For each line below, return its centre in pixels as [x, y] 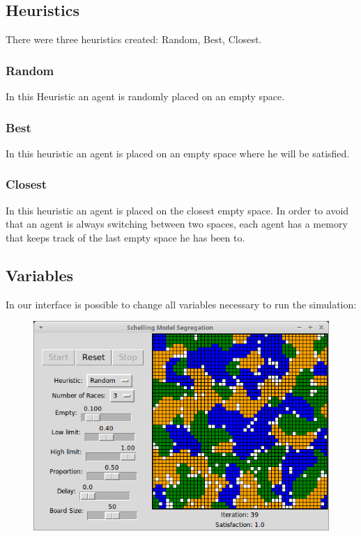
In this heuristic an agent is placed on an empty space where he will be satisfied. [178, 153]
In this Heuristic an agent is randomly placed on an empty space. [145, 96]
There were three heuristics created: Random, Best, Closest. [134, 39]
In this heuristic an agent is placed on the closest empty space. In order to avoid [177, 210]
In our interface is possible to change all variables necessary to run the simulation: [181, 304]
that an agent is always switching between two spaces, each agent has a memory [177, 224]
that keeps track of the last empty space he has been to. [125, 237]
